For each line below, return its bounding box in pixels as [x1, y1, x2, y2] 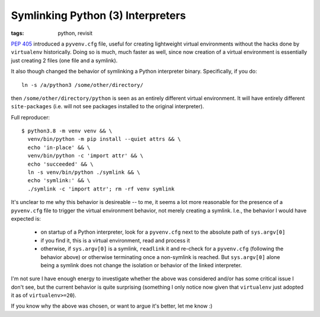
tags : [11, 30, 24, 37]
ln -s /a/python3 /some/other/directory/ [21, 82, 143, 88]
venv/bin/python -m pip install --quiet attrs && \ [27, 136, 181, 143]
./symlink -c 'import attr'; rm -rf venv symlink [27, 185, 175, 192]
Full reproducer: [11, 114, 50, 121]
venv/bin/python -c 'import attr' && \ [27, 153, 143, 159]
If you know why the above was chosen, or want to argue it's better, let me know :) [11, 302, 213, 310]
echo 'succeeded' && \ [27, 160, 94, 167]
